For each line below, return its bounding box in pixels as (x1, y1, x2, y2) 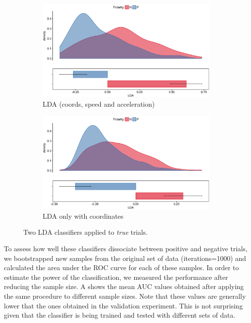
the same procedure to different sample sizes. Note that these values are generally (4, 291, 246, 301)
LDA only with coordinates (43, 210, 124, 221)
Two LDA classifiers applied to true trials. (23, 227, 148, 237)
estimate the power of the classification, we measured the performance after (4, 272, 228, 282)
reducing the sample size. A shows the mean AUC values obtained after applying (4, 281, 244, 291)
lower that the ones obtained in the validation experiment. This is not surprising (4, 300, 243, 310)
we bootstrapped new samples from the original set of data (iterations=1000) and (4, 253, 246, 263)
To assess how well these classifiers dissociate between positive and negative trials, (4, 243, 248, 253)
